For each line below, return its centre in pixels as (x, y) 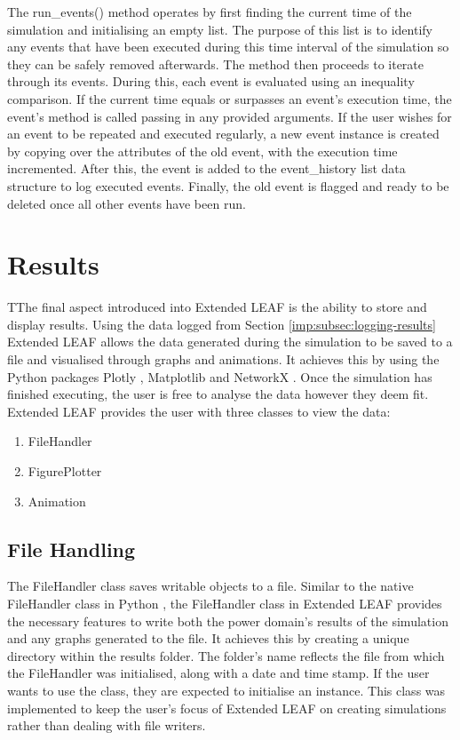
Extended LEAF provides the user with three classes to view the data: (199, 411)
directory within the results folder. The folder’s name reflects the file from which (226, 655)
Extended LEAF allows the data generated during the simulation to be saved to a (230, 342)
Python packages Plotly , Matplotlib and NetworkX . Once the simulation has (220, 376)
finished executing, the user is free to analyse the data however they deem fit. (218, 394)
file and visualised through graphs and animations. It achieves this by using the (223, 359)
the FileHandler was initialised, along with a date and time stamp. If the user (218, 673)
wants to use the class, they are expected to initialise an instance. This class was (226, 690)
